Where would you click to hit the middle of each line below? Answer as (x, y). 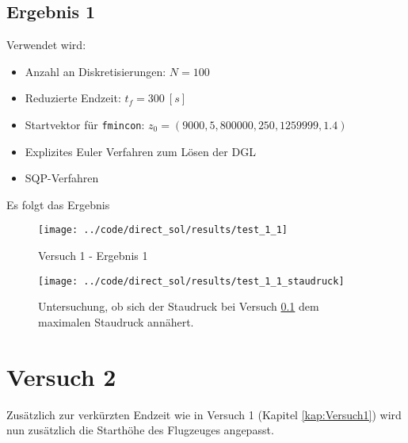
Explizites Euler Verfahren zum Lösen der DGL (140, 151)
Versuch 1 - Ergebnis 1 (93, 256)
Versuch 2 (61, 376)
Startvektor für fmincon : (85, 124)
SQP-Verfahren (62, 178)
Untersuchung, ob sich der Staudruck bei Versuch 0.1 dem (179, 306)
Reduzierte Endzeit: (73, 98)
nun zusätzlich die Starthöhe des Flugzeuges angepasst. (140, 430)
